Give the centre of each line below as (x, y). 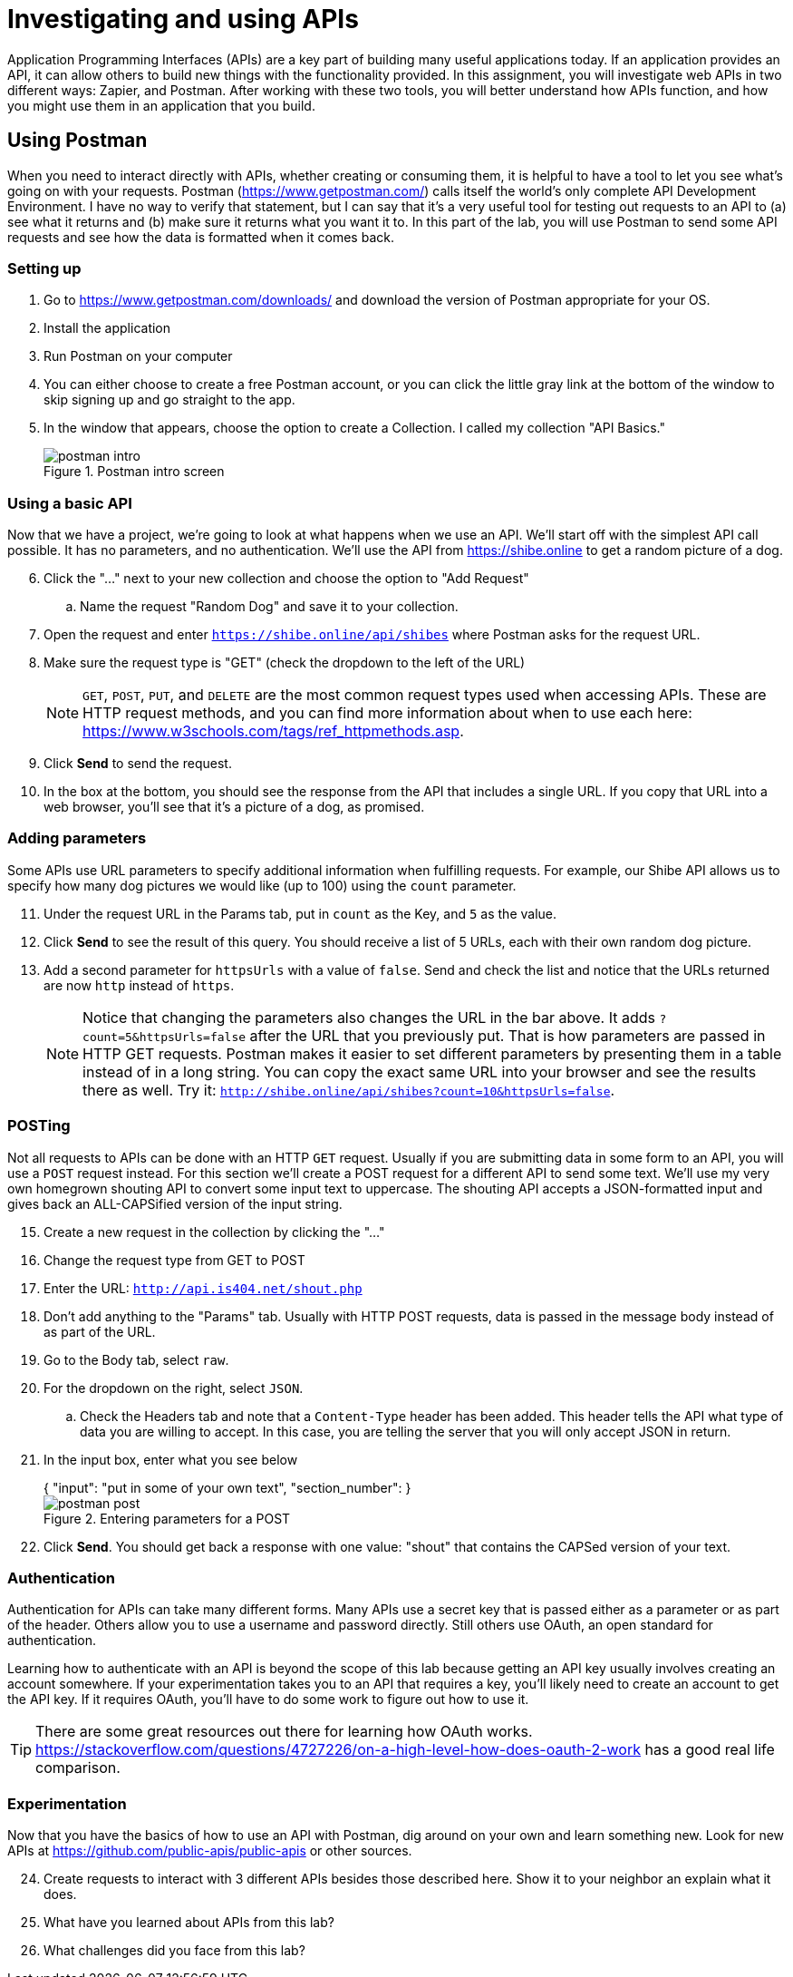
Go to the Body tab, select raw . (136, 1359)
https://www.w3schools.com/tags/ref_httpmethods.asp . (273, 731)
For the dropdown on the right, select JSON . (174, 1388)
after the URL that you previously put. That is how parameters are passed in (508, 1035)
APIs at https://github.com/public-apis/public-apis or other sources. (210, 1851)
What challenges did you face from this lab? (174, 1951)
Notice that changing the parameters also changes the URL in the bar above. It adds (369, 1017)
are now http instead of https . (139, 985)
